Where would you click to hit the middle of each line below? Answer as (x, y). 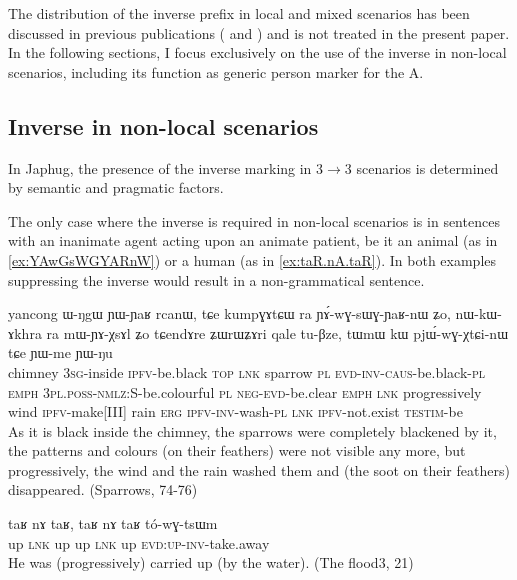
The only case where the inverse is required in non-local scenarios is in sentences (254, 220)
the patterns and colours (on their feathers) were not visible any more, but (237, 450)
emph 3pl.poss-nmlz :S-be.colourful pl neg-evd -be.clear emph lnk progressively (245, 391)
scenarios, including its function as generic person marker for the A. (216, 71)
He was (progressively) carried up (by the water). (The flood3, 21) (211, 562)
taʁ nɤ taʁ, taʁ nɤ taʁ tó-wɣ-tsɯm (113, 523)
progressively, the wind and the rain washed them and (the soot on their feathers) (259, 469)
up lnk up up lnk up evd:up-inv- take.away (139, 542)
